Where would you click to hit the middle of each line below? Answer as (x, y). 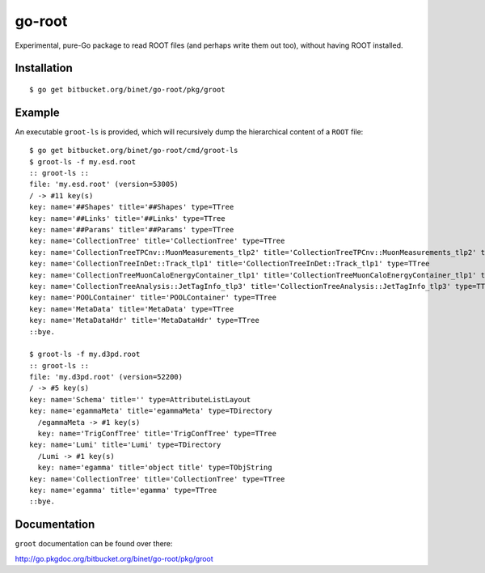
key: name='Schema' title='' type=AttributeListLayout (140, 399)
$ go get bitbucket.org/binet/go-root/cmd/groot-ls (134, 151)
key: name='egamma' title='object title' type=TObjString (155, 468)
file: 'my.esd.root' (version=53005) (104, 185)
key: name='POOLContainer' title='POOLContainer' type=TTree (153, 298)
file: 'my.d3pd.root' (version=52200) (106, 377)
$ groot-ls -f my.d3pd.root (85, 354)
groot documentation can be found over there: (94, 544)
